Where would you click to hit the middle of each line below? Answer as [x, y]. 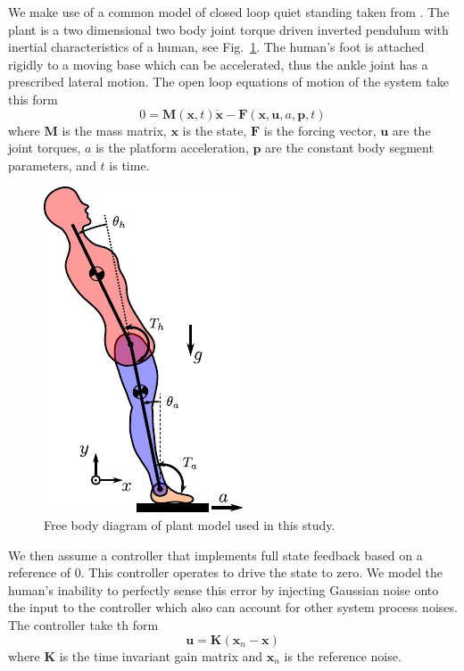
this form [33, 99]
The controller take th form [83, 624]
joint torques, [45, 148]
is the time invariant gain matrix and [161, 655]
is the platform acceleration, [172, 148]
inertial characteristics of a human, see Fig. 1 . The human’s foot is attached [216, 47]
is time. [129, 165]
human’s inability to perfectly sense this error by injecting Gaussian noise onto [224, 589]
